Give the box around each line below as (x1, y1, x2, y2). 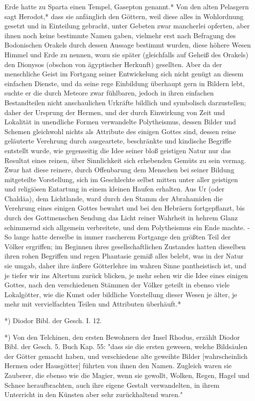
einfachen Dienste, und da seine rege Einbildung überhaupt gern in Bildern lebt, (4, 78, 245, 88)
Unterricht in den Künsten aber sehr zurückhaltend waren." (4, 389, 183, 400)
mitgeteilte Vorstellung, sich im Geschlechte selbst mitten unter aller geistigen (4, 174, 238, 184)
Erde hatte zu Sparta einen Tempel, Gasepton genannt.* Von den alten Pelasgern (4, 1, 249, 11)
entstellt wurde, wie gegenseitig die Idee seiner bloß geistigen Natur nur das (4, 145, 231, 155)
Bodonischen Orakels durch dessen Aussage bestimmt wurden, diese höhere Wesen (4, 40, 251, 50)
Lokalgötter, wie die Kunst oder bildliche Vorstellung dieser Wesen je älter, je (4, 289, 237, 299)
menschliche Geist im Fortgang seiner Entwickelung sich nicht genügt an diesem (4, 69, 244, 79)
